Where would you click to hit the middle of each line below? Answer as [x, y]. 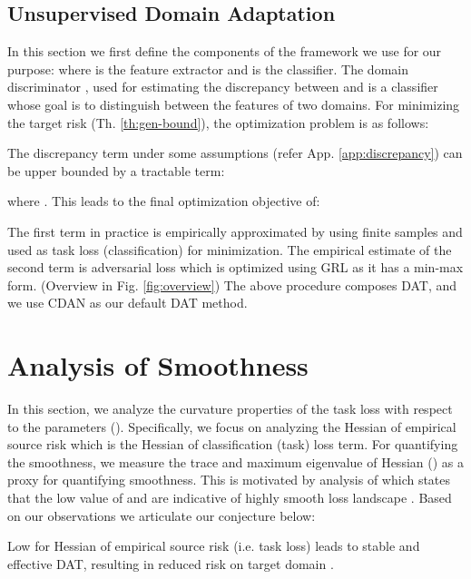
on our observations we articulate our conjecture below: [162, 515]
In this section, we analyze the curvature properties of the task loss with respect [230, 409]
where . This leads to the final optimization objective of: [164, 201]
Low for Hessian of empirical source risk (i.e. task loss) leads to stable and [214, 546]
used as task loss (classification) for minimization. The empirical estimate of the [230, 249]
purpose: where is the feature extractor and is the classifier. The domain [208, 69]
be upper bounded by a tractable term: [116, 170]
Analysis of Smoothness [158, 365]
